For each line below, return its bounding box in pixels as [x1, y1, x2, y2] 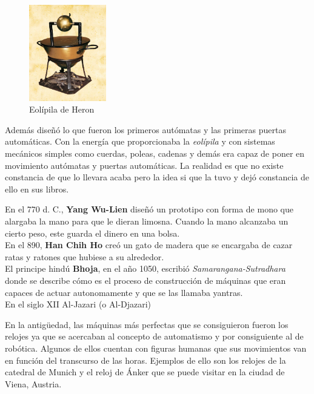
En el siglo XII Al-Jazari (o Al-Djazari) [5, 298, 152, 310]
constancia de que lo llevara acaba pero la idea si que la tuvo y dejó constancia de [5, 171, 309, 183]
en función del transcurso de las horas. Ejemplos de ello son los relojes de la [5, 353, 286, 366]
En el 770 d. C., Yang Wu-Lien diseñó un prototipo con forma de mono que [5, 203, 293, 215]
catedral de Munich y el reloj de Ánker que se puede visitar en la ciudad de [5, 366, 285, 378]
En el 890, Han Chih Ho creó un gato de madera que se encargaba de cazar [5, 238, 293, 251]
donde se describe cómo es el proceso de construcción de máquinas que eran [5, 274, 286, 286]
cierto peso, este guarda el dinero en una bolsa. [5, 226, 180, 239]
